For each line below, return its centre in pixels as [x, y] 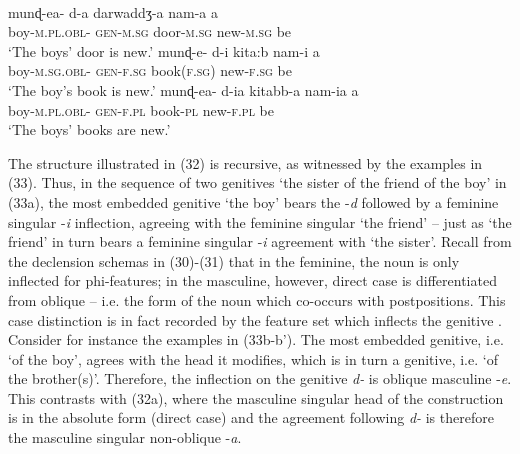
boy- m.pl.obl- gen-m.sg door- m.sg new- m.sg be [150, 31]
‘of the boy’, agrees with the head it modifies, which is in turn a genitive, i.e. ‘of [253, 358]
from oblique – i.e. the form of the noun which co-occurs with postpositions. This [257, 299]
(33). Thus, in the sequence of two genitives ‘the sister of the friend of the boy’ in [257, 182]
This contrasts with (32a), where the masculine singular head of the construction [256, 397]
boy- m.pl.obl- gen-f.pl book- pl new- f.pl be [141, 109]
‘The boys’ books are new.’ [89, 129]
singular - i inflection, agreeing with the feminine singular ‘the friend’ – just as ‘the [260, 221]
